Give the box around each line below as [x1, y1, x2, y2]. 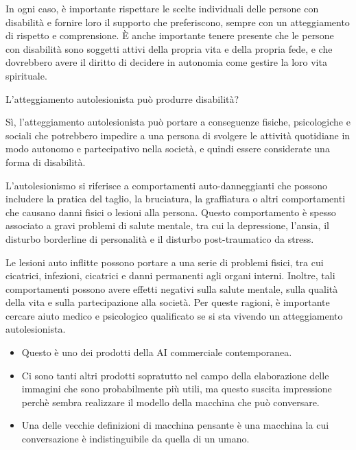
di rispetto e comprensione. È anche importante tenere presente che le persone [5, 28, 334, 43]
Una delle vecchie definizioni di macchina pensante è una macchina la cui [21, 418, 329, 432]
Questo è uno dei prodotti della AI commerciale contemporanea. [21, 345, 292, 359]
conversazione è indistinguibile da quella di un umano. [21, 431, 250, 446]
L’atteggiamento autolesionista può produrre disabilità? [5, 91, 239, 106]
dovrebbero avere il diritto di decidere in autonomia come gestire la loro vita [5, 55, 327, 69]
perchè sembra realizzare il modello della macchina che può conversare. [21, 394, 320, 409]
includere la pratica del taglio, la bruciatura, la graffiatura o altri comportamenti [5, 191, 346, 206]
